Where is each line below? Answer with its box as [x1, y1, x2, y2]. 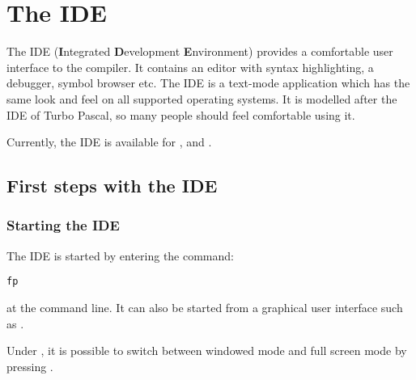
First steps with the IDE [6, 173, 218, 198]
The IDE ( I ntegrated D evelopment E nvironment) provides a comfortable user [6, 43, 393, 60]
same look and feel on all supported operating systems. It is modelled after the [6, 90, 397, 107]
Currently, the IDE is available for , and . [6, 133, 212, 150]
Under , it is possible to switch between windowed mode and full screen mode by [6, 342, 407, 359]
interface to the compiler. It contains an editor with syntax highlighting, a [6, 58, 374, 75]
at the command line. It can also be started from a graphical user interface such [6, 298, 403, 315]
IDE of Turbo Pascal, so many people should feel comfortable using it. [6, 106, 355, 123]
